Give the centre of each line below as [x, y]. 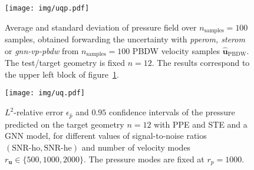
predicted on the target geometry [65, 124]
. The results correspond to [201, 63]
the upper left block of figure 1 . [62, 74]
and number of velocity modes [136, 147]
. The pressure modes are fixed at [144, 159]
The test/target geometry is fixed [65, 63]
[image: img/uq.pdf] [45, 93]
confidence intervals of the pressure [172, 112]
